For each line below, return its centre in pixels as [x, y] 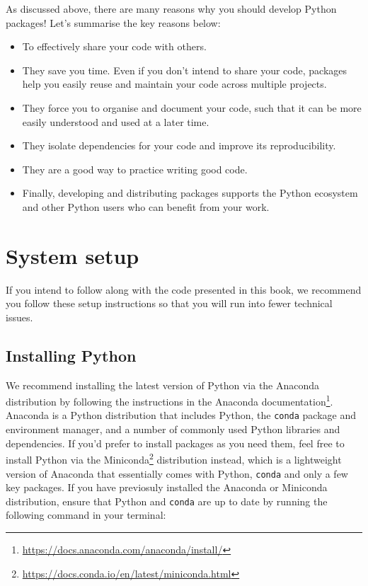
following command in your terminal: [86, 515]
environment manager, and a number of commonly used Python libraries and [173, 429]
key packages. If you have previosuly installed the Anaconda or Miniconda [167, 487]
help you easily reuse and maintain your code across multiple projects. [174, 84]
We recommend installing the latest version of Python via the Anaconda [163, 385]
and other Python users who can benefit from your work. [146, 206]
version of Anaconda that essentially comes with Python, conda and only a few [177, 473]
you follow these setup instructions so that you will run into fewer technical [169, 303]
